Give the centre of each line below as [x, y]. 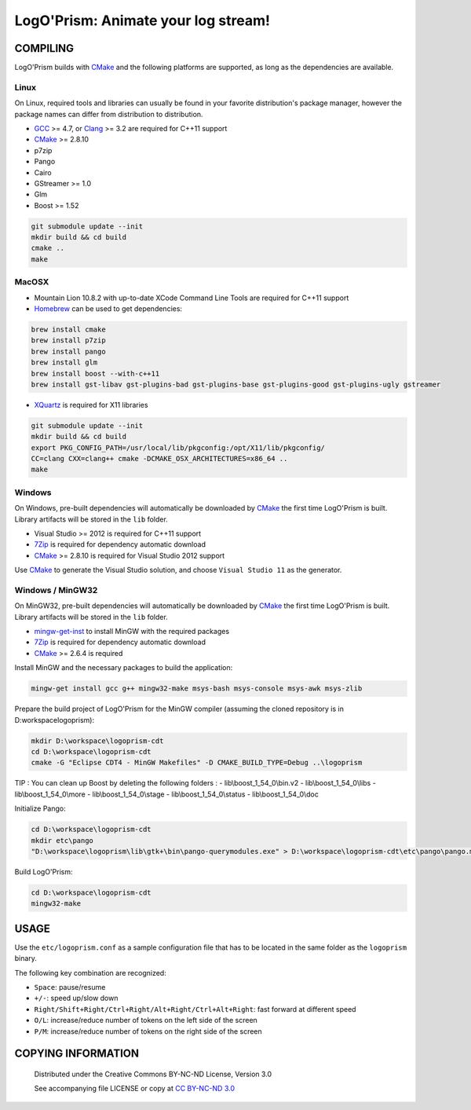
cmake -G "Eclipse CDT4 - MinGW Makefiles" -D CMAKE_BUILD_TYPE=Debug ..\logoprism [197, 763]
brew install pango [68, 351]
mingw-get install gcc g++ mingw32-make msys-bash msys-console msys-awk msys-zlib [197, 689]
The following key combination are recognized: [90, 973]
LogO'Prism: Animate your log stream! [142, 20]
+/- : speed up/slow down [76, 998]
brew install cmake [68, 329]
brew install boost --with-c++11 [95, 374]
